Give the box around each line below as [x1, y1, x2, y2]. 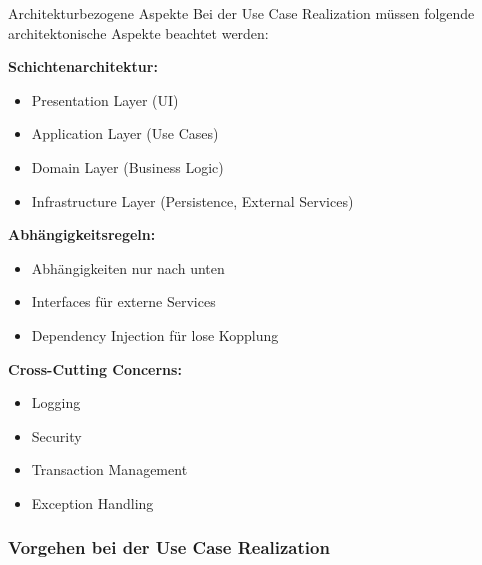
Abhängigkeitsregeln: [8, 224, 156, 245]
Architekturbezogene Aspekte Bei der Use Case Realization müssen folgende [8, 3, 475, 23]
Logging [31, 392, 81, 413]
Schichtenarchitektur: [8, 56, 158, 77]
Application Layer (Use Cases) [31, 123, 219, 144]
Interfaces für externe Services [31, 291, 216, 312]
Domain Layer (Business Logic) [31, 156, 224, 177]
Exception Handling [31, 492, 154, 513]
